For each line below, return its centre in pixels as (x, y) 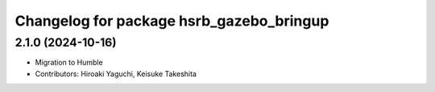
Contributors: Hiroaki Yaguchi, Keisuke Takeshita (116, 74)
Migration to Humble (69, 62)
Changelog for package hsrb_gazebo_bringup (172, 21)
